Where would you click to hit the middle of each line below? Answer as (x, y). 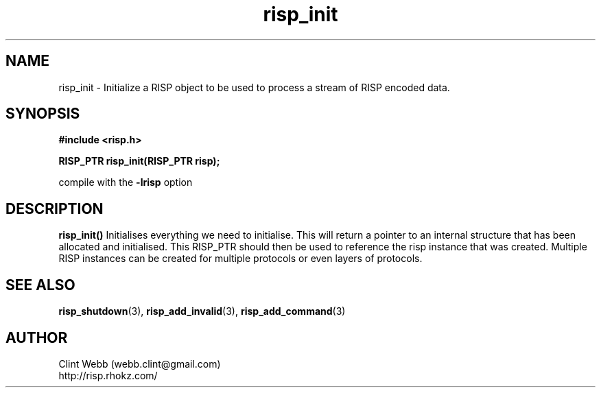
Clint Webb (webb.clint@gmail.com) (140, 364)
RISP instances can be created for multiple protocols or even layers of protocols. (240, 259)
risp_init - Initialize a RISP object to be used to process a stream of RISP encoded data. (254, 87)
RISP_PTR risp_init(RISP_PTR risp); (139, 161)
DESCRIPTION (55, 209)
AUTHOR (37, 337)
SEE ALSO (40, 285)
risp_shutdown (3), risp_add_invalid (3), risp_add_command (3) (202, 311)
